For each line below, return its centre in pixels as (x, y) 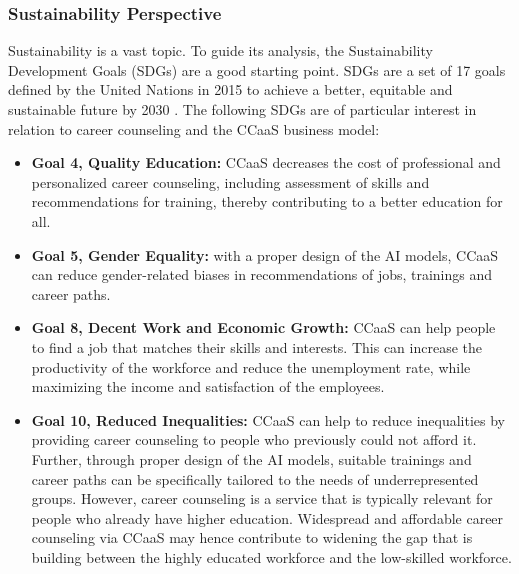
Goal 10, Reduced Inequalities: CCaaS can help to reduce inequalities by (268, 419)
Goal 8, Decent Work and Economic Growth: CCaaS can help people (263, 327)
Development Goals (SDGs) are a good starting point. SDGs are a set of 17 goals (257, 69)
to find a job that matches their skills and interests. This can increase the (256, 346)
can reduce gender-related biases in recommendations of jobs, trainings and (262, 274)
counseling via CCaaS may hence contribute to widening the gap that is (252, 537)
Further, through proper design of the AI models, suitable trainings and (251, 458)
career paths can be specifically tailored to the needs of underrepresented (255, 478)
